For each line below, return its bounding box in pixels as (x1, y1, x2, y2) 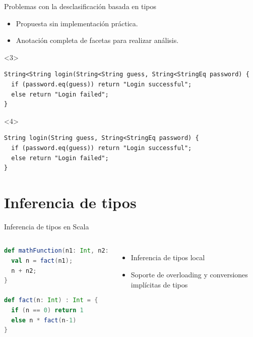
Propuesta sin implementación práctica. (16, 18, 138, 28)
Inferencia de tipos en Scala (4, 221, 89, 231)
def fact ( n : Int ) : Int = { (4, 297, 98, 304)
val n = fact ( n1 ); (11, 257, 73, 265)
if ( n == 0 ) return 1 (11, 307, 84, 314)
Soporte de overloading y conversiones (131, 269, 248, 280)
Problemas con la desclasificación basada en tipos (4, 1, 156, 11)
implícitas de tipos (131, 279, 188, 290)
